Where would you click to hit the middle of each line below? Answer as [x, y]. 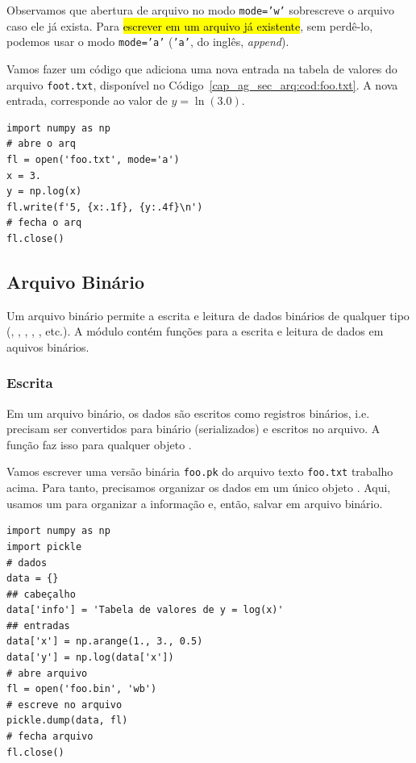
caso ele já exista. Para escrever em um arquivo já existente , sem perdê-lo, [190, 25]
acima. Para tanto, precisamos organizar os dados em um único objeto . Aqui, [199, 488]
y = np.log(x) [44, 192]
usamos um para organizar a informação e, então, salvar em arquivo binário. [195, 503]
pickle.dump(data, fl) [67, 721]
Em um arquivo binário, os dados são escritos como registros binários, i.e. [188, 413]
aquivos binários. [48, 346]
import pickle [44, 546]
